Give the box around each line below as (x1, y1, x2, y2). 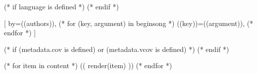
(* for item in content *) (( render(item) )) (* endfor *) (4, 60, 172, 71)
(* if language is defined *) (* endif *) (4, 1, 119, 11)
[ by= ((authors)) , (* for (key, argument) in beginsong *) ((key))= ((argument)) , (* (4, 18, 254, 28)
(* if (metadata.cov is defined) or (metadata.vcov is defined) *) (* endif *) (4, 44, 229, 54)
